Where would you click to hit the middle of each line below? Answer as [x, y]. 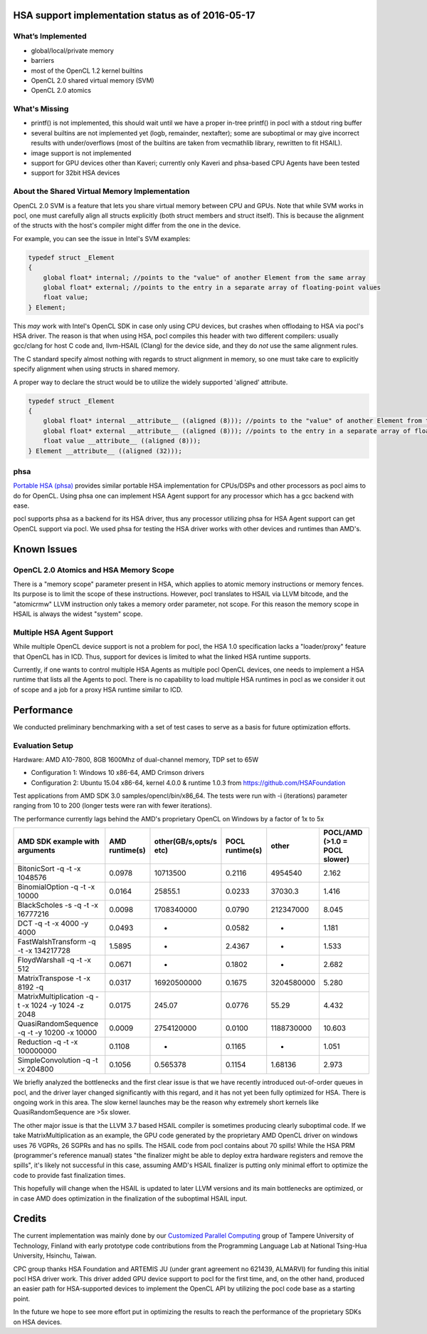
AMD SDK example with [58, 841]
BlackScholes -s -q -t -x [58, 905]
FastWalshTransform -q [57, 942]
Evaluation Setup [43, 745]
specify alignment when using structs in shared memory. [96, 369]
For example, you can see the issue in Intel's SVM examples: [102, 238]
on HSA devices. [37, 1322]
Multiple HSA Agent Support [63, 632]
